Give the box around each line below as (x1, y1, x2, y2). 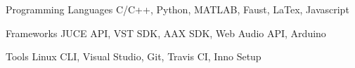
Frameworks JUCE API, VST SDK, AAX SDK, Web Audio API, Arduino (6, 25, 326, 40)
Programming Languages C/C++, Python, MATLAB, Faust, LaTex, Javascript (6, 2, 349, 16)
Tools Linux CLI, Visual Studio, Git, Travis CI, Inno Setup (6, 49, 262, 64)
